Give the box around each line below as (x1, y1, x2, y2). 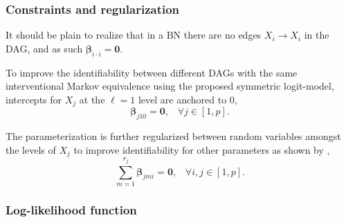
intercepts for (6, 92, 62, 106)
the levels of (6, 142, 56, 157)
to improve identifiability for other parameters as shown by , (73, 142, 330, 157)
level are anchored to (138, 92, 227, 106)
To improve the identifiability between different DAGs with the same (6, 65, 298, 79)
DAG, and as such (6, 41, 83, 55)
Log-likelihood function (6, 201, 137, 218)
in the (304, 28, 329, 42)
